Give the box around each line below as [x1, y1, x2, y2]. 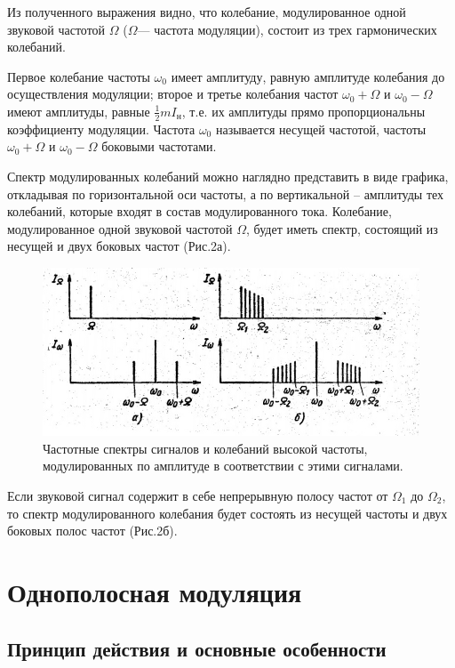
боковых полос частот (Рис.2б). [7, 521, 178, 540]
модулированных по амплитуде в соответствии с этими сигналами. [43, 456, 403, 475]
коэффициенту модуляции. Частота [7, 119, 196, 138]
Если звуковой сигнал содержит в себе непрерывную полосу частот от [7, 487, 388, 505]
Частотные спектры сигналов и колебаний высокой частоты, [43, 439, 368, 457]
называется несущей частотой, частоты [215, 119, 427, 138]
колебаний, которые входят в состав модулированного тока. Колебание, [7, 202, 392, 221]
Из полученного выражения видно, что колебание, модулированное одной [7, 3, 406, 20]
